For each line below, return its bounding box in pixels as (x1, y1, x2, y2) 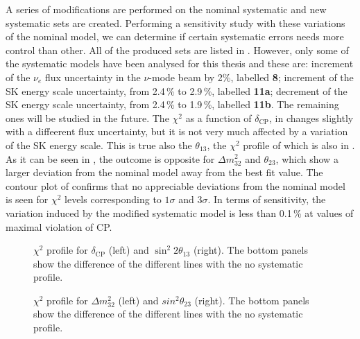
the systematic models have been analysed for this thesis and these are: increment (6, 56, 354, 71)
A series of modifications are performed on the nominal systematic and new (6, 2, 327, 16)
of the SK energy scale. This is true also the (6, 137, 192, 152)
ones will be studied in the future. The (6, 110, 169, 125)
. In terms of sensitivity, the (207, 192, 326, 207)
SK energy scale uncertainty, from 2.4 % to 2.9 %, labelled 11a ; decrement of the (6, 83, 348, 98)
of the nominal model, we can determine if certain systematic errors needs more (6, 29, 344, 44)
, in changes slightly (269, 110, 354, 125)
